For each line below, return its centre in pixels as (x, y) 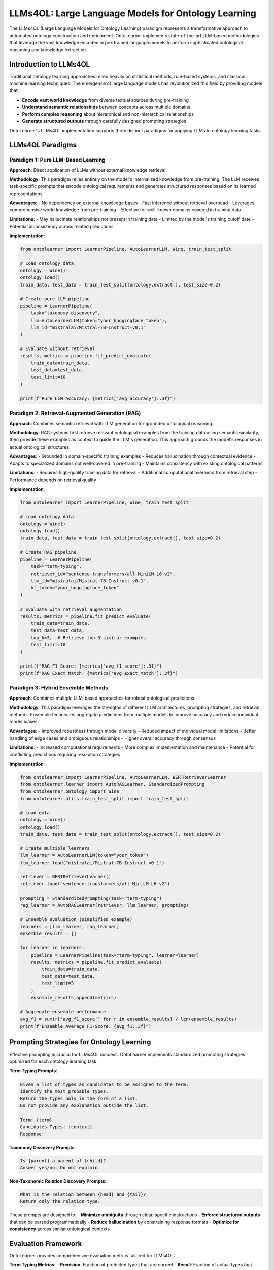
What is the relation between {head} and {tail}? (83, 1194)
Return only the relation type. (60, 1202)
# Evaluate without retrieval (58, 349)
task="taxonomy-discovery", (66, 313)
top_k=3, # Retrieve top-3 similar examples (88, 638)
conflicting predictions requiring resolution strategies (65, 754)
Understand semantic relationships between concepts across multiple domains (106, 107)
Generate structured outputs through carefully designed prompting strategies (104, 121)
